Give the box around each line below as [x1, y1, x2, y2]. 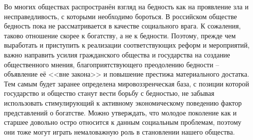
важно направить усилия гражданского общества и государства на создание [4, 49, 230, 59]
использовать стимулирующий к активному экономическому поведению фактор [4, 97, 242, 108]
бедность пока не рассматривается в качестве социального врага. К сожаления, [4, 21, 241, 31]
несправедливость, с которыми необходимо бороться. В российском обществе [4, 11, 237, 21]
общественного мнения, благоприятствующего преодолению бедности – [4, 59, 219, 69]
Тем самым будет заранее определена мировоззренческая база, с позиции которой [4, 78, 249, 88]
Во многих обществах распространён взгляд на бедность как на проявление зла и [4, 1, 249, 11]
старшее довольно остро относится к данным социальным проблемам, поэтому [4, 117, 242, 127]
